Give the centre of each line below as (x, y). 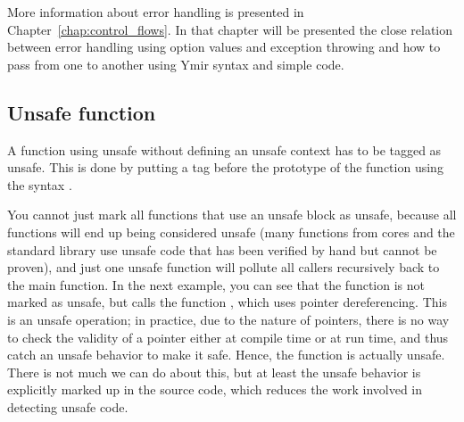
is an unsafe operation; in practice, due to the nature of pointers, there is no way (228, 319)
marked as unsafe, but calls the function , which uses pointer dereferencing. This (227, 302)
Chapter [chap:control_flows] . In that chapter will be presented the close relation (230, 29)
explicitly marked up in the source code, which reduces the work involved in (215, 389)
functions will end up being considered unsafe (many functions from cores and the (231, 232)
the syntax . (40, 184)
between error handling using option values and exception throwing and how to (224, 47)
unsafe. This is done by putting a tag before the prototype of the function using (225, 167)
